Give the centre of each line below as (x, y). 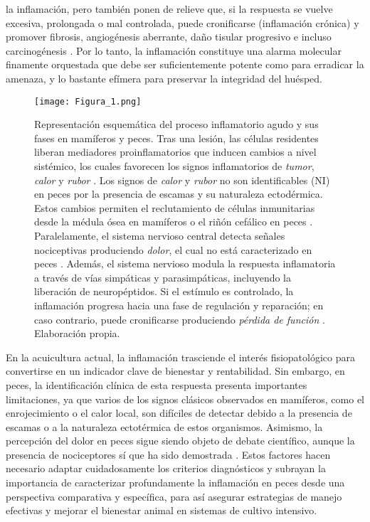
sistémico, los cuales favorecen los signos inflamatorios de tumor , (174, 166)
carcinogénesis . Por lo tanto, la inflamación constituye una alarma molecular (174, 50)
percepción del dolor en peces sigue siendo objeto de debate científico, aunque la (180, 441)
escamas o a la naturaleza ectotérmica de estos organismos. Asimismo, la (164, 426)
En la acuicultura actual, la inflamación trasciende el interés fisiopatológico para (180, 357)
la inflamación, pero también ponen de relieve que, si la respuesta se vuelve (169, 9)
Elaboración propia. (77, 333)
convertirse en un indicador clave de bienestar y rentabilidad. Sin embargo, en (175, 371)
